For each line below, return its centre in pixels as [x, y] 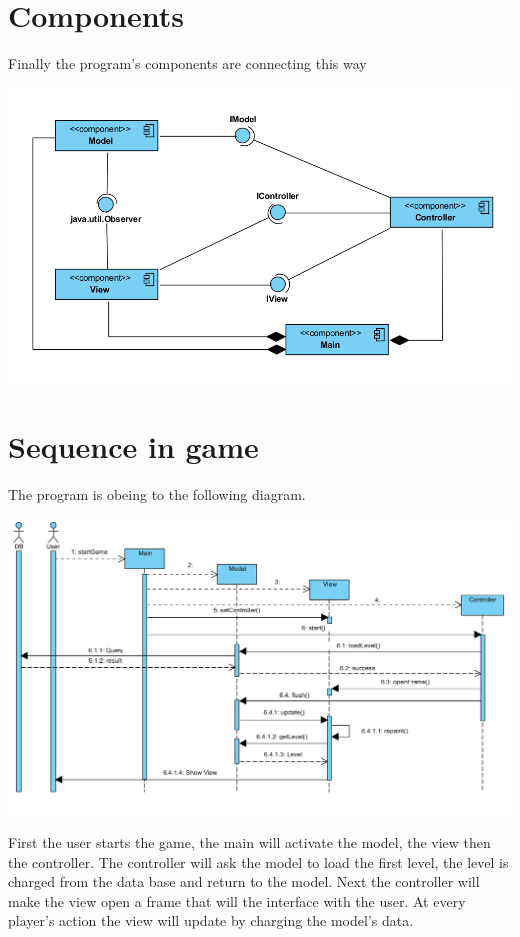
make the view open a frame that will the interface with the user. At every [237, 900]
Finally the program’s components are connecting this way [187, 63]
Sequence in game [133, 446]
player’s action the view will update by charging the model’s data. [211, 920]
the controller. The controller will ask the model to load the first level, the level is [258, 861]
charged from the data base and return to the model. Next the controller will [244, 881]
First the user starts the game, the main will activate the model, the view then [249, 841]
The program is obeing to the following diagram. [157, 493]
